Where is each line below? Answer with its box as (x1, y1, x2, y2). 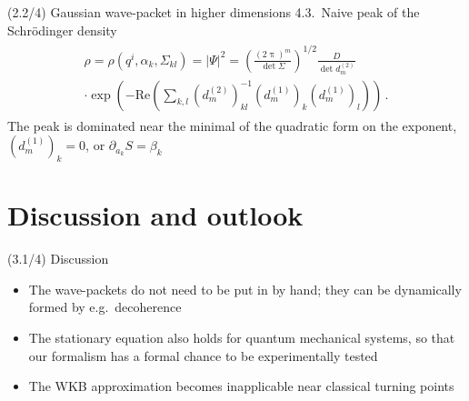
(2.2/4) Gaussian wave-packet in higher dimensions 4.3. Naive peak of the (7, 3, 420, 21)
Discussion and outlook (7, 196, 304, 234)
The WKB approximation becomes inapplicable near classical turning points (28, 376, 454, 396)
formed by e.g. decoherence (28, 297, 182, 316)
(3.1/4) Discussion (7, 249, 109, 268)
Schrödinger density (7, 20, 117, 39)
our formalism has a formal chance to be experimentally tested (28, 346, 378, 365)
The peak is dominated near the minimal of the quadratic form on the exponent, (7, 115, 457, 135)
